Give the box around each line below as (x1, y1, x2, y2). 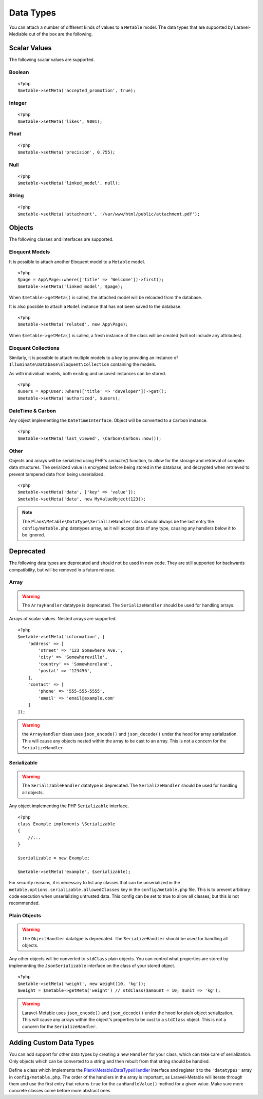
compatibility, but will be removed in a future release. (9, 567, 115, 572)
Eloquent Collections (9, 344, 59, 351)
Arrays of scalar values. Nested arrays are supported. (9, 616, 117, 622)
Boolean (9, 69, 29, 76)
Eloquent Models (9, 248, 50, 255)
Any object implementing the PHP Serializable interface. (9, 803, 129, 809)
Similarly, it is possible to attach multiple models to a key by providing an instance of (9, 355, 178, 360)
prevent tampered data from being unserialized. (9, 471, 105, 477)
